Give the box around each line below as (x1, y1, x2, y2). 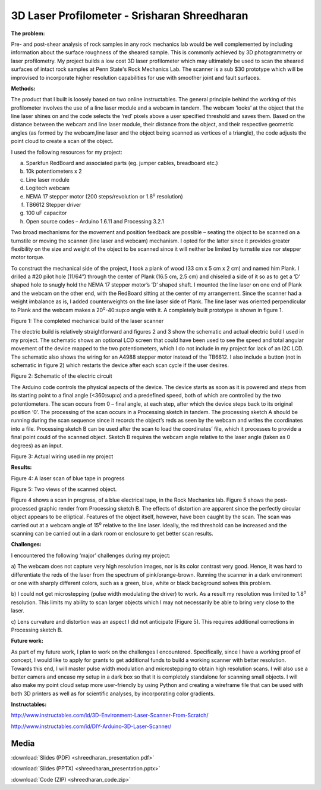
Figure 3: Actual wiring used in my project (11, 453, 114, 460)
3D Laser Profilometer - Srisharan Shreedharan (11, 9, 248, 22)
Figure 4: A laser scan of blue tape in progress (11, 474, 125, 482)
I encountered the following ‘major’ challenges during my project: (11, 552, 171, 559)
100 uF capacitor (26, 209, 67, 217)
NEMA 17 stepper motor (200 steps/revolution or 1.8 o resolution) (26, 191, 184, 200)
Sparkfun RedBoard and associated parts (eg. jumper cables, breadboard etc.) (26, 160, 218, 167)
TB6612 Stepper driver (26, 201, 81, 208)
